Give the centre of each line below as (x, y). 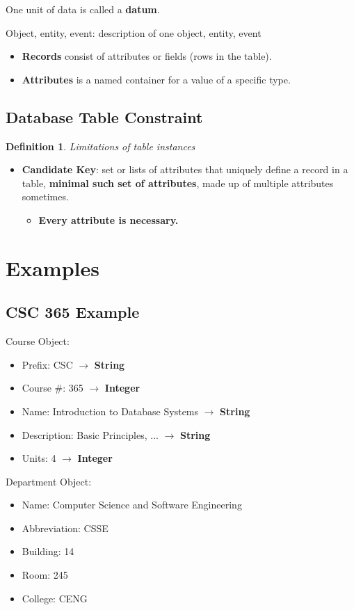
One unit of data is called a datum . (83, 9)
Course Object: (38, 341)
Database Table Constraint (104, 117)
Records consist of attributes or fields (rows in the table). (147, 56)
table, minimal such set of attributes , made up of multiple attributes (178, 183)
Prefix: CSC (47, 364)
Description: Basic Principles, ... (90, 434)
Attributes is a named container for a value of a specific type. (156, 79)
